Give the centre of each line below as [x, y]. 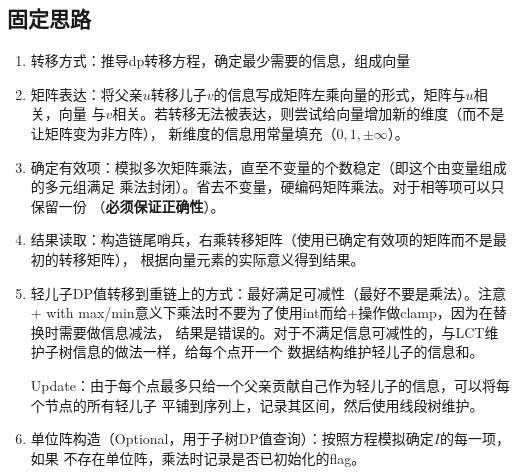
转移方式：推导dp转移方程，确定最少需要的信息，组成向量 [220, 60]
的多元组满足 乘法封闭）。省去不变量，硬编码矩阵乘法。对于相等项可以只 [267, 186]
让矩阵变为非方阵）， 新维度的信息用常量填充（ [183, 132]
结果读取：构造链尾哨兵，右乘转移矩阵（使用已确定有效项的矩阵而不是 [261, 239]
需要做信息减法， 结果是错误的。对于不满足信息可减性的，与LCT [271, 331]
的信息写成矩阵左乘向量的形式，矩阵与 [339, 93]
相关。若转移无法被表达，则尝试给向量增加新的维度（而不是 [308, 113]
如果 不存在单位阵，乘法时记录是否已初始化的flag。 [198, 457]
